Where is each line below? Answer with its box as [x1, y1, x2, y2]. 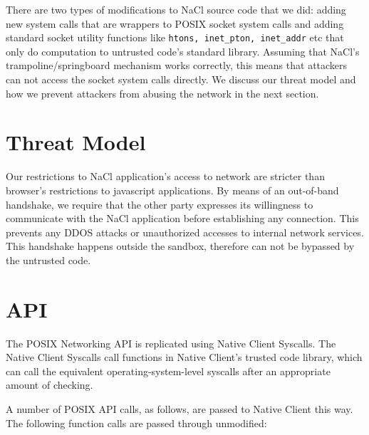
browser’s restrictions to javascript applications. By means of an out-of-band [6, 182, 339, 197]
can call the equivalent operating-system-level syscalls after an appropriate [6, 363, 331, 378]
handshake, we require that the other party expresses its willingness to [6, 196, 313, 211]
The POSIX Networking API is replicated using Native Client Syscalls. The [6, 335, 336, 350]
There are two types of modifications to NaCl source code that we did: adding [6, 2, 346, 16]
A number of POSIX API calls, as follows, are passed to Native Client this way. [6, 402, 353, 416]
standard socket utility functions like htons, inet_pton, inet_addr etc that [6, 30, 344, 45]
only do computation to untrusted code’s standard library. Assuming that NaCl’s [6, 43, 360, 58]
